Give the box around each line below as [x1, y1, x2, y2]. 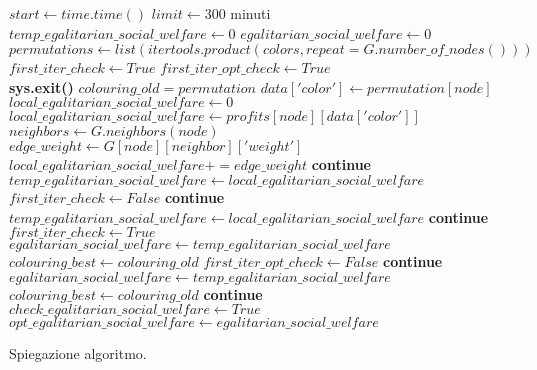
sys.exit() [9, 76, 74, 97]
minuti [230, 3, 271, 23]
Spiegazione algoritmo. [9, 343, 147, 364]
